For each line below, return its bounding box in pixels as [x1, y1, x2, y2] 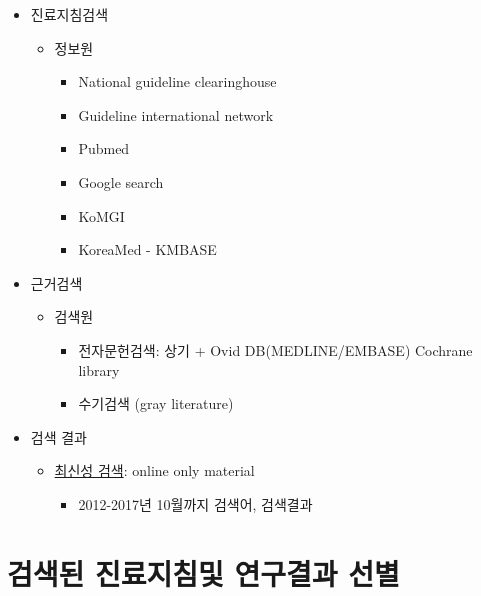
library [78, 359, 120, 380]
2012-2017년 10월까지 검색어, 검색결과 [78, 493, 313, 514]
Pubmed [78, 138, 130, 159]
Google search [78, 171, 164, 192]
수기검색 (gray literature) [78, 393, 234, 414]
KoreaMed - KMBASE [78, 239, 217, 260]
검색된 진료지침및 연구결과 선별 [7, 552, 400, 593]
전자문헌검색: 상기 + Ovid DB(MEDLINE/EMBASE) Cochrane [78, 339, 473, 360]
